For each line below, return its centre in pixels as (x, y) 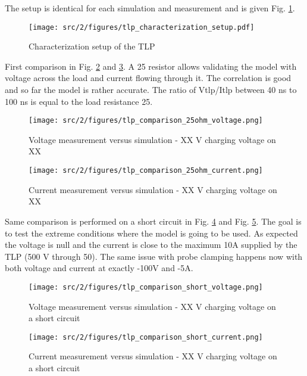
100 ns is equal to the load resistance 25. (79, 101)
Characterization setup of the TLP (92, 46)
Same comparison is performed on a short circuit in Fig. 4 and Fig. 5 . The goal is (153, 221)
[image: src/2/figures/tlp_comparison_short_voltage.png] (146, 287)
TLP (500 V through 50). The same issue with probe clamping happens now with (154, 256)
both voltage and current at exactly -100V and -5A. (99, 268)
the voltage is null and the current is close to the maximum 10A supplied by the (151, 245)
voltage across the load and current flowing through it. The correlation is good (148, 78)
